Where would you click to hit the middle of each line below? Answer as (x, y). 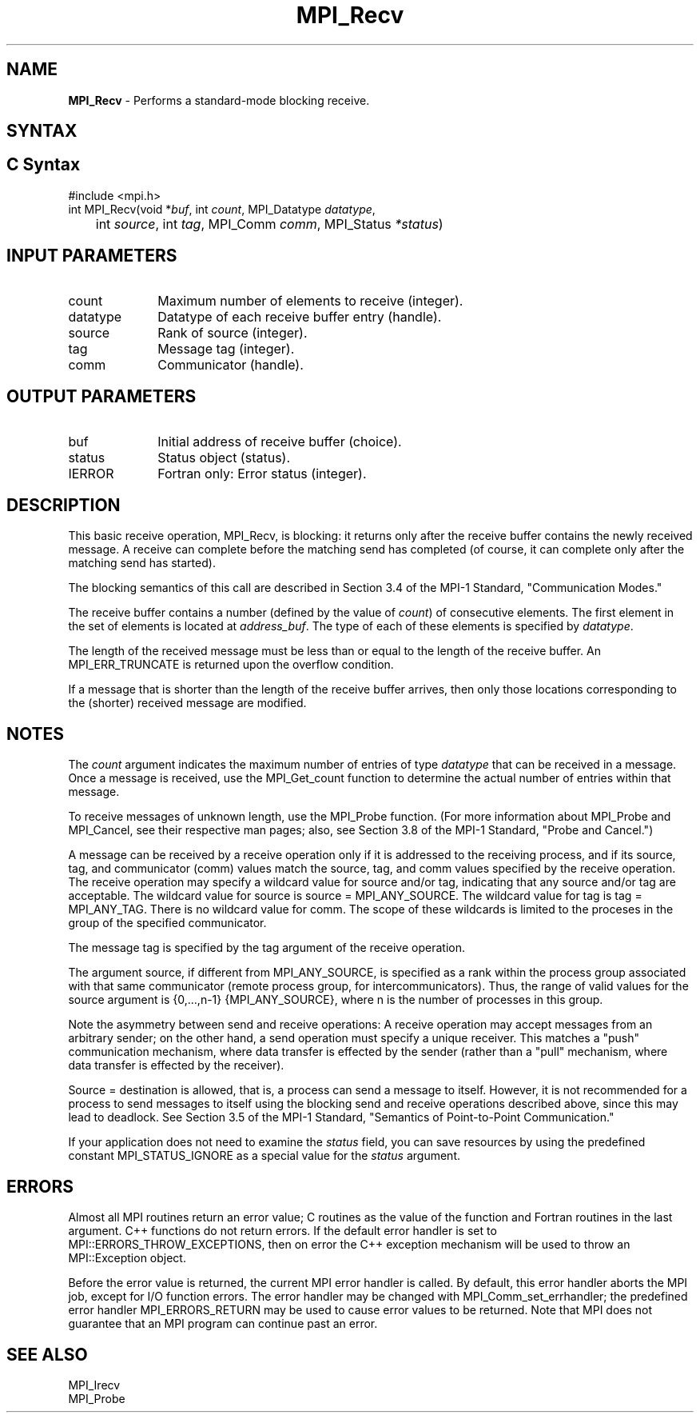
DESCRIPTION (64, 505)
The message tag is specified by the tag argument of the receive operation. (266, 948)
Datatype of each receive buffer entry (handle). (300, 316)
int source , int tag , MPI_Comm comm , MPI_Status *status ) (269, 224)
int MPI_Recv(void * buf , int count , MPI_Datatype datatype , (222, 209)
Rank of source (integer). (233, 332)
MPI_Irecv (94, 1385)
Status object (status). (224, 457)
